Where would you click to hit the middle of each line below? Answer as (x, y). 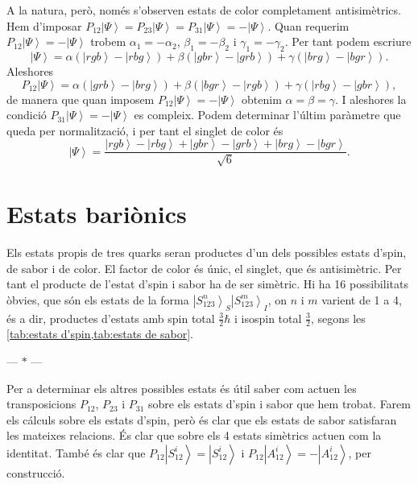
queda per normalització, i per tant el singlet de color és (145, 130)
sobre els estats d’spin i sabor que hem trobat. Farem (279, 404)
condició (27, 115)
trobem (108, 41)
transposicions (41, 404)
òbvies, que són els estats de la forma (98, 299)
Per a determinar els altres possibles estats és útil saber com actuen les (182, 388)
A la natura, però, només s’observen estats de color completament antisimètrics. (204, 10)
